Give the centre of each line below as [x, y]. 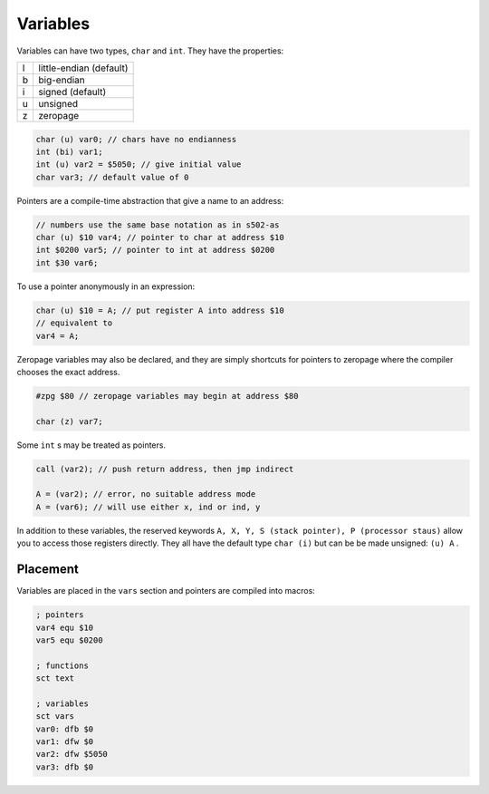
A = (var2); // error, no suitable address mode [146, 494]
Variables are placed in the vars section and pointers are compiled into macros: [166, 591]
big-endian [62, 80]
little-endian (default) [83, 68]
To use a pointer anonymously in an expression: [106, 286]
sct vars [55, 717]
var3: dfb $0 [65, 767]
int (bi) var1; [69, 151]
